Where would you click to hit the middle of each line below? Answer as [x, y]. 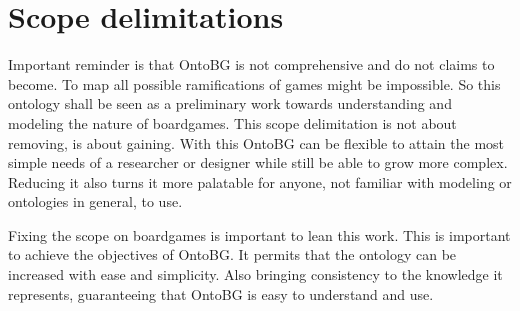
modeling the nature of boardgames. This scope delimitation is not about [232, 122]
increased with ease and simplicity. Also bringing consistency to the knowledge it [255, 274]
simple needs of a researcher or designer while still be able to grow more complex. [258, 162]
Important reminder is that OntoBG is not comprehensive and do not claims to [251, 64]
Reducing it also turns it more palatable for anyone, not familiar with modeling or [260, 181]
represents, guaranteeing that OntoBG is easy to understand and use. [221, 293]
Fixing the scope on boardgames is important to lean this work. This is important [259, 234]
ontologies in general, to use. [95, 201]
